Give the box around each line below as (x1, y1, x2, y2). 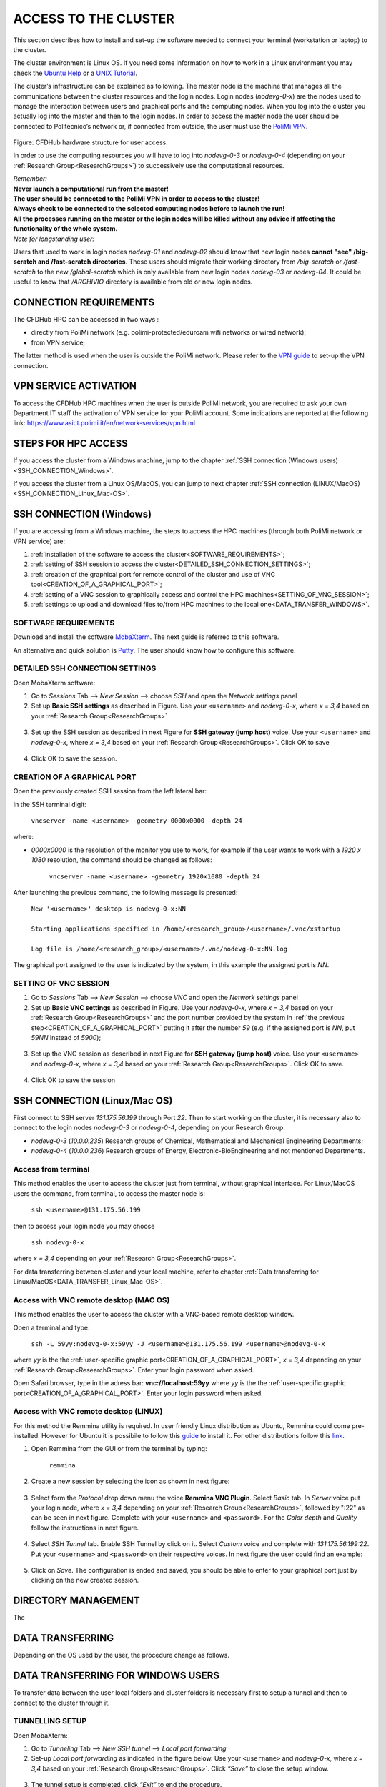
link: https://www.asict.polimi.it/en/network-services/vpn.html (13, 419, 196, 427)
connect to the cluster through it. (13, 1698, 110, 1707)
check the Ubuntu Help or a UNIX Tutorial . (13, 69, 137, 77)
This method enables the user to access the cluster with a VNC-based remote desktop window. (13, 1310, 295, 1319)
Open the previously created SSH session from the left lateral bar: (13, 787, 207, 796)
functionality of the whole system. (13, 224, 118, 233)
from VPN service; (31, 338, 86, 347)
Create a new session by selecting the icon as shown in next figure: (31, 1477, 230, 1486)
